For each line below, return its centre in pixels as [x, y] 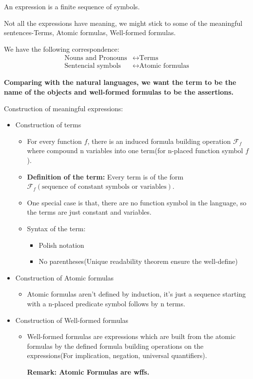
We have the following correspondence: [62, 49]
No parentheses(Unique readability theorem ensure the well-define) [138, 261]
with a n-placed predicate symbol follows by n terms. [106, 303]
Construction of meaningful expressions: [64, 108]
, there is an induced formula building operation [159, 141]
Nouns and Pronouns [96, 58]
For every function [54, 141]
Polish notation [61, 245]
